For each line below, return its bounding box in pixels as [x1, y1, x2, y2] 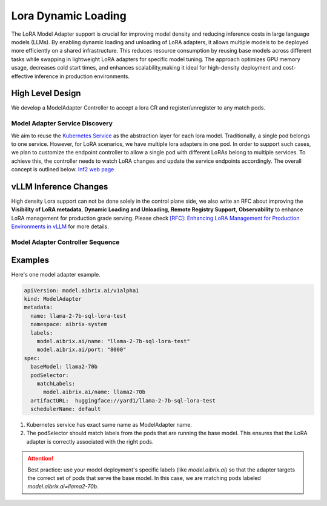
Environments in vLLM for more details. [11, 223, 109, 230]
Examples [11, 255, 50, 265]
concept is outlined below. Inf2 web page [11, 166, 114, 173]
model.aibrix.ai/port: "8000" [36, 346, 127, 353]
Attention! [27, 455, 54, 462]
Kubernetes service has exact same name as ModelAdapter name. [26, 421, 193, 429]
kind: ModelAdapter [24, 295, 82, 303]
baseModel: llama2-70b [30, 363, 98, 370]
